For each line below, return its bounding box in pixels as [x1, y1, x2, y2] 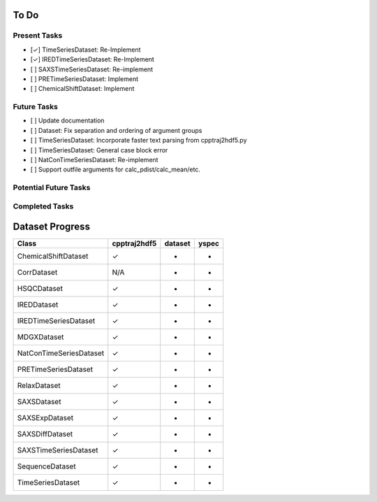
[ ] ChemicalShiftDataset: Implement [30, 85, 135, 93]
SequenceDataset [17, 461, 76, 471]
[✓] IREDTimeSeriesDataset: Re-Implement [30, 55, 155, 64]
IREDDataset [17, 300, 59, 310]
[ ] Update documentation [30, 116, 105, 125]
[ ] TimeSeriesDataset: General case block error [30, 145, 168, 154]
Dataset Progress [13, 221, 91, 233]
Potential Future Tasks [13, 182, 91, 192]
